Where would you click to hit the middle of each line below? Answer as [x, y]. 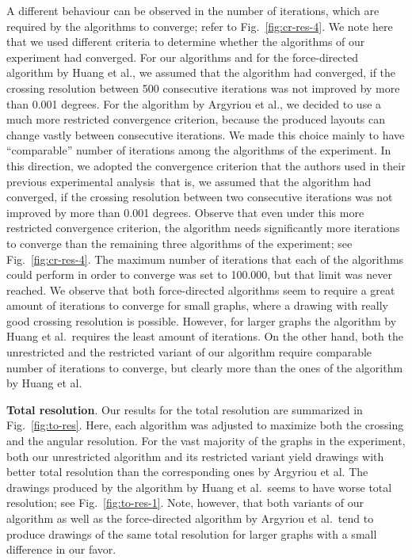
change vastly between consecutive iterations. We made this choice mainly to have [206, 134]
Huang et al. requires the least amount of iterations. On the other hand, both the [205, 336]
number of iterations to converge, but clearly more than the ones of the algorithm [205, 367]
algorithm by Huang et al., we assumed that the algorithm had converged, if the [201, 72]
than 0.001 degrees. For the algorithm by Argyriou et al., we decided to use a [194, 103]
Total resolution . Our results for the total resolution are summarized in [185, 409]
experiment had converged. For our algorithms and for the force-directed [182, 57]
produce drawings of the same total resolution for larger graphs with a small [192, 533]
